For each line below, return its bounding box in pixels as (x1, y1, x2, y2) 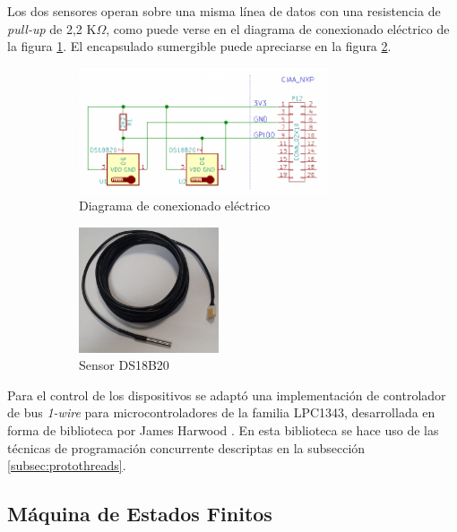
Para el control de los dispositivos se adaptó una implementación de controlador (7, 385, 446, 404)
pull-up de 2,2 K (7, 19, 97, 38)
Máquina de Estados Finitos (7, 500, 272, 528)
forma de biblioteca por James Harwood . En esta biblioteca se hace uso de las (7, 421, 439, 439)
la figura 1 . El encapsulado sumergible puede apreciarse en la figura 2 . (7, 37, 392, 56)
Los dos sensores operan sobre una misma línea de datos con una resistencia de (7, 2, 441, 20)
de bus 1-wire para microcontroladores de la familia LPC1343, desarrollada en (7, 403, 435, 422)
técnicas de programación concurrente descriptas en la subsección (7, 438, 366, 457)
